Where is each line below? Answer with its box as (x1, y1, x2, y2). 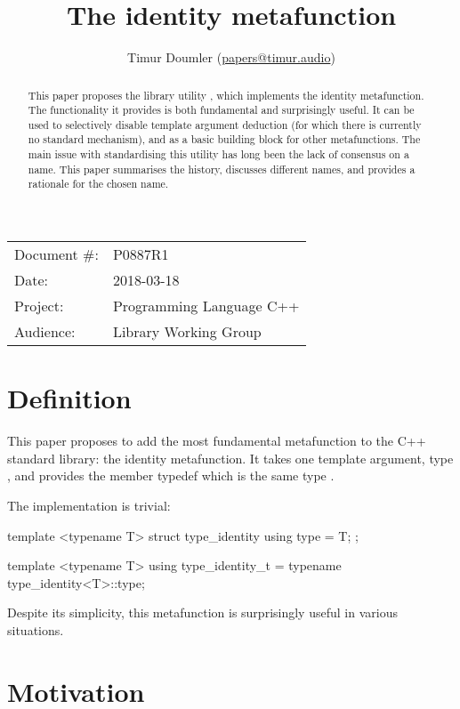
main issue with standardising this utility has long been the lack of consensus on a (28, 147, 409, 162)
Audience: (14, 321, 76, 342)
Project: (14, 295, 64, 317)
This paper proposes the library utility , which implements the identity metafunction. (28, 87, 424, 102)
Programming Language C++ (112, 295, 300, 317)
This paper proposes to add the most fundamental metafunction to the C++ (7, 431, 426, 450)
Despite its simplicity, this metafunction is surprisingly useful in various (7, 603, 398, 622)
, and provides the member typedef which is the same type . (7, 466, 335, 485)
